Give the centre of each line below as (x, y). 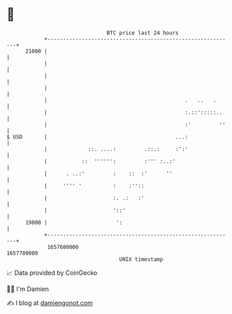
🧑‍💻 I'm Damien (28, 289)
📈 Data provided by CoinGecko (52, 273)
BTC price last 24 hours (143, 33)
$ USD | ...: (97, 137)
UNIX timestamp (141, 259)
